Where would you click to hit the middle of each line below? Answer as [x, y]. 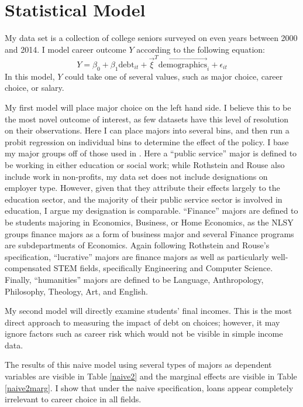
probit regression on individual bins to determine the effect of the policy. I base [147, 141]
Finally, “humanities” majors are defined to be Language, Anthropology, [134, 279]
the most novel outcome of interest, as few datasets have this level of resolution [147, 119]
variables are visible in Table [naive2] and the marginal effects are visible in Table [151, 376]
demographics [183, 65]
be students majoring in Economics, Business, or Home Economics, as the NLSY [149, 222]
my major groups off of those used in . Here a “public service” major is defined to [151, 153]
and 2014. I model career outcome [66, 49]
